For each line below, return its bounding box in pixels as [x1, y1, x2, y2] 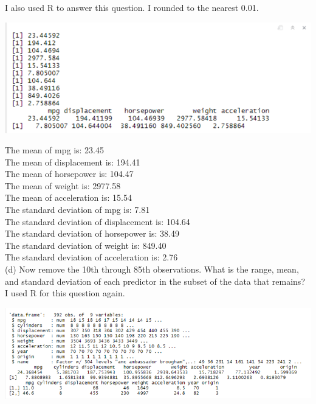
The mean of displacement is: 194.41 [5, 155, 140, 168]
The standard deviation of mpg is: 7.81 [5, 203, 150, 216]
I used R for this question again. [5, 287, 125, 299]
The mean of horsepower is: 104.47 [5, 167, 134, 180]
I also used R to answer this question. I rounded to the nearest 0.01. [5, 1, 259, 13]
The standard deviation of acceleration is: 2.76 [5, 251, 178, 263]
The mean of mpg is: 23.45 [5, 144, 105, 156]
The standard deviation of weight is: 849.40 [5, 239, 167, 251]
